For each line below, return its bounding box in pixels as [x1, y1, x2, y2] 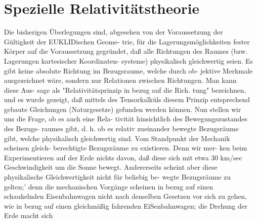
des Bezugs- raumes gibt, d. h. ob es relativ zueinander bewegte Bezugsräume [4, 123, 239, 134]
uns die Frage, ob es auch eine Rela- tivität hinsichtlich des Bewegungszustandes [4, 113, 248, 124]
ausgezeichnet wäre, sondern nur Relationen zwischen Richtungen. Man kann [4, 75, 237, 85]
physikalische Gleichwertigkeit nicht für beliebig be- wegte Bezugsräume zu [4, 172, 231, 182]
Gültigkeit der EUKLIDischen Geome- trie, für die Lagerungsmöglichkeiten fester [4, 36, 250, 46]
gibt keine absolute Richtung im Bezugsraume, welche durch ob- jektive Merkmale [4, 65, 253, 75]
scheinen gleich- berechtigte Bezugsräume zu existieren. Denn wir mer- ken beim [4, 143, 247, 153]
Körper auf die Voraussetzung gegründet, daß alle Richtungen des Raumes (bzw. [4, 46, 248, 56]
